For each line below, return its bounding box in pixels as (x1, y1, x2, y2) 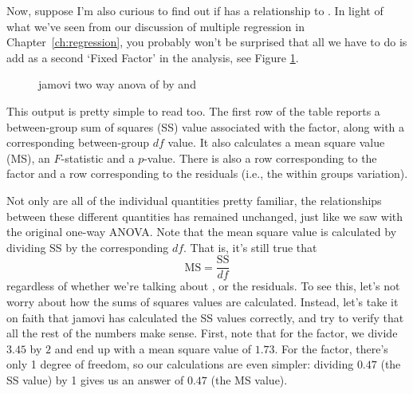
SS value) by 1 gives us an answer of (6, 371, 184, 388)
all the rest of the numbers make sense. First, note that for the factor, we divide (6, 325, 398, 341)
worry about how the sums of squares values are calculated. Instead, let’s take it (6, 293, 399, 309)
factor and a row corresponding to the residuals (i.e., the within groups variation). (6, 165, 408, 182)
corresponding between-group (6, 134, 150, 151)
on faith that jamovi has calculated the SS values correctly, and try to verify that (6, 309, 404, 325)
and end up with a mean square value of (54, 340, 251, 357)
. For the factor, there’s (274, 340, 388, 357)
